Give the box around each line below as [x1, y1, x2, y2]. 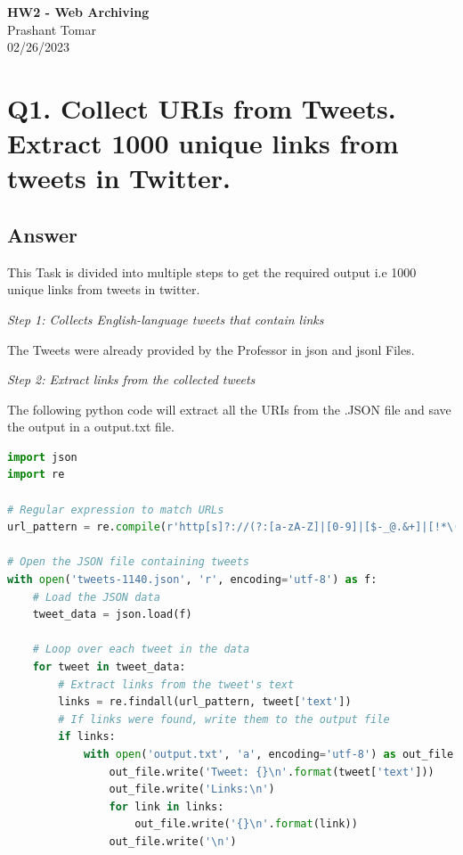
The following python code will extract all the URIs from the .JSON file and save [7, 399, 451, 418]
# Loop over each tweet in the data [32, 643, 250, 656]
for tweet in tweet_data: [32, 661, 186, 674]
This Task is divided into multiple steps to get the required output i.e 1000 [7, 262, 417, 281]
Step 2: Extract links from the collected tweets [7, 370, 256, 389]
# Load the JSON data [32, 590, 160, 604]
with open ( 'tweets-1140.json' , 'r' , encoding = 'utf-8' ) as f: [7, 573, 378, 587]
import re [7, 468, 65, 481]
